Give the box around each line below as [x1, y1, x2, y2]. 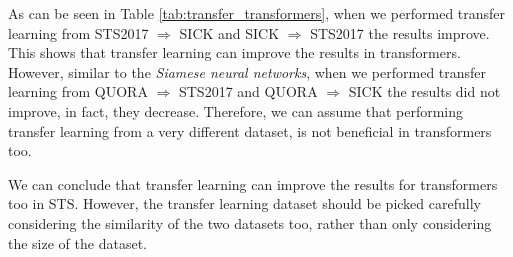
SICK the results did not [348, 81, 501, 102]
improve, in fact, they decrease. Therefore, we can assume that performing [8, 100, 464, 121]
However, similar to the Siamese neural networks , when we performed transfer [8, 61, 487, 82]
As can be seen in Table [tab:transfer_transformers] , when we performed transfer [8, 3, 506, 23]
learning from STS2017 [8, 22, 149, 43]
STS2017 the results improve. [310, 22, 490, 43]
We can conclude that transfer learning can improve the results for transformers [8, 173, 498, 194]
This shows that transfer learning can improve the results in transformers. [8, 42, 461, 63]
